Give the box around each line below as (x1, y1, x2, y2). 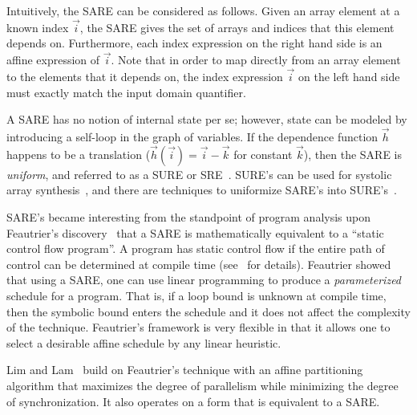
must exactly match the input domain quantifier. (6, 83, 246, 100)
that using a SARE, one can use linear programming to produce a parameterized (6, 271, 402, 288)
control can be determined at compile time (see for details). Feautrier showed (6, 255, 391, 272)
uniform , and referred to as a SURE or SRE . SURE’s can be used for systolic (6, 165, 392, 182)
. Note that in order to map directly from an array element (111, 51, 401, 68)
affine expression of (6, 51, 100, 68)
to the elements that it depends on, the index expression (6, 68, 283, 85)
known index (6, 18, 69, 35)
